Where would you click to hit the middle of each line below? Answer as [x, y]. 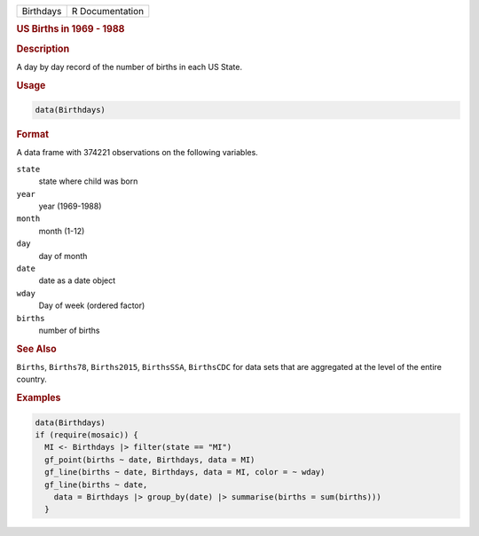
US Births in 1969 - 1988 [71, 29]
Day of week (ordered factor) [92, 305]
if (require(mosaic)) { [87, 434]
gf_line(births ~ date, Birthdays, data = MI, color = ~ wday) [185, 472]
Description [43, 49]
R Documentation [108, 11]
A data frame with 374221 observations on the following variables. [137, 153]
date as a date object [77, 280]
